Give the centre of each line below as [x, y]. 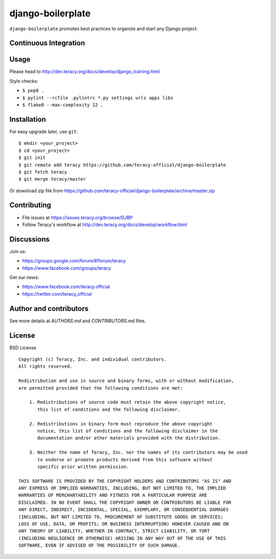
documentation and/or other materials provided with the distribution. [129, 438]
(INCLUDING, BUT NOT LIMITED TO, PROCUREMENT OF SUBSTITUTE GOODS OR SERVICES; [121, 517]
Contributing [30, 205]
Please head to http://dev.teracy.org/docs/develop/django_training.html [85, 72]
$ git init [32, 158]
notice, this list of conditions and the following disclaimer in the [128, 431]
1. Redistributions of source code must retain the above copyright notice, [128, 402]
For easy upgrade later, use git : [44, 131]
